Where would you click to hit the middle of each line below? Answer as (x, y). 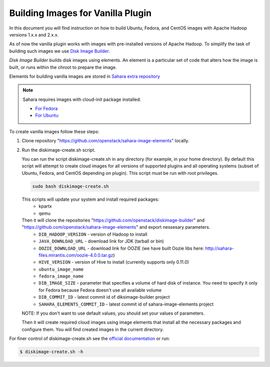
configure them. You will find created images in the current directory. (93, 329)
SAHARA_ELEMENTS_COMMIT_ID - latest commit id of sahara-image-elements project (126, 304)
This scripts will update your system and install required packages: (90, 199)
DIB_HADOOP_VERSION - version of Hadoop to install (93, 234)
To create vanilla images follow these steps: (54, 131)
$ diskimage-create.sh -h (51, 352)
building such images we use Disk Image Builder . (59, 51)
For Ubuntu (47, 115)
